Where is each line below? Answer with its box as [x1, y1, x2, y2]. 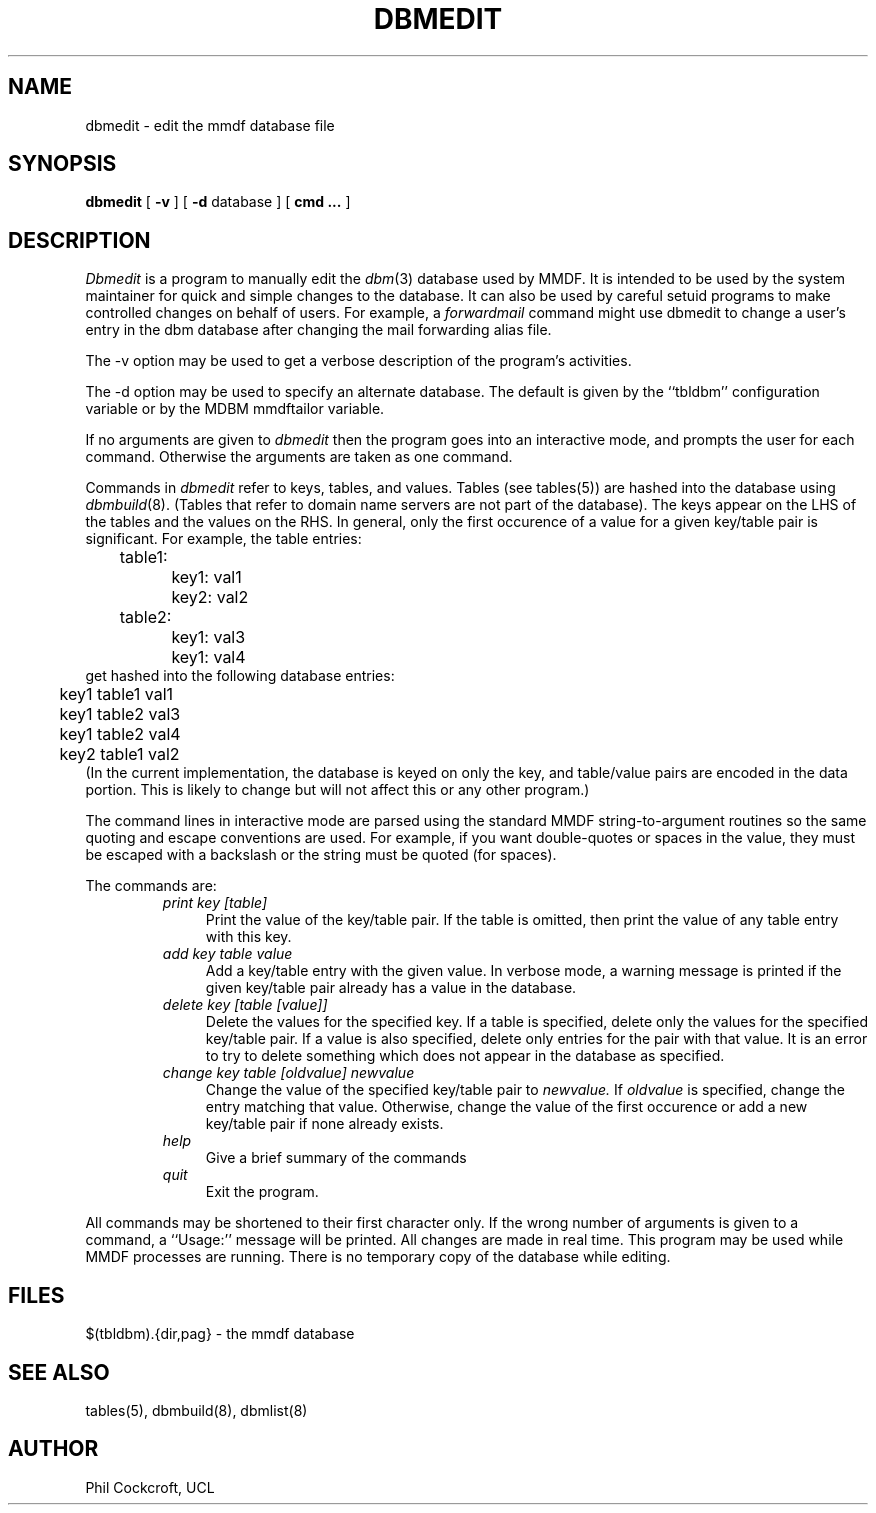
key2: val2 [171, 587, 249, 608]
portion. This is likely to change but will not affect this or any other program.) [85, 781, 590, 799]
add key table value [162, 945, 293, 963]
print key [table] [162, 894, 268, 912]
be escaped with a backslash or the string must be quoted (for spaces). [85, 846, 557, 864]
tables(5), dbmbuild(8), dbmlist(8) [85, 1401, 308, 1419]
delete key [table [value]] [162, 996, 328, 1014]
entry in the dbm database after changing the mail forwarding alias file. [85, 321, 552, 339]
